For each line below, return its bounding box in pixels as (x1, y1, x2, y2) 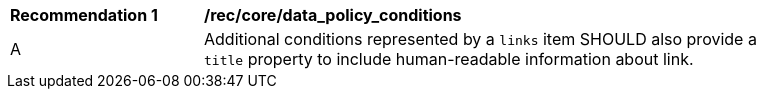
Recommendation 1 (10, 5, 158, 25)
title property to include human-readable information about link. (204, 49, 694, 69)
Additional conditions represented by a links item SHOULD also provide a (204, 29, 757, 49)
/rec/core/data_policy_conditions (204, 5, 462, 25)
